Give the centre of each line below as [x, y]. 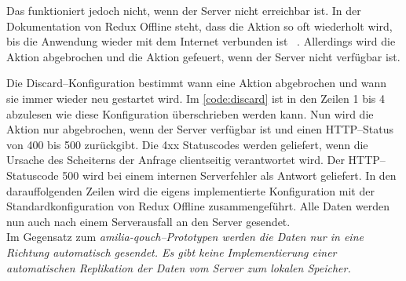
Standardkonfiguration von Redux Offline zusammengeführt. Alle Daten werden [198, 206]
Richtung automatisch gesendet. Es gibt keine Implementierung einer [172, 252]
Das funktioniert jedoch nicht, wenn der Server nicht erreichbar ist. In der [184, 10]
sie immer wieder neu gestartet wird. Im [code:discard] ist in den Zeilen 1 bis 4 [196, 98]
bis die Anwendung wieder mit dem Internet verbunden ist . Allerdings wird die [201, 41]
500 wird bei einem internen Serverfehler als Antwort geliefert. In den [229, 175]
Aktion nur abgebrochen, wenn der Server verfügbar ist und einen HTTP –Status [200, 129]
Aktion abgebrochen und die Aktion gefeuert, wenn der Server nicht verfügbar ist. [203, 56]
